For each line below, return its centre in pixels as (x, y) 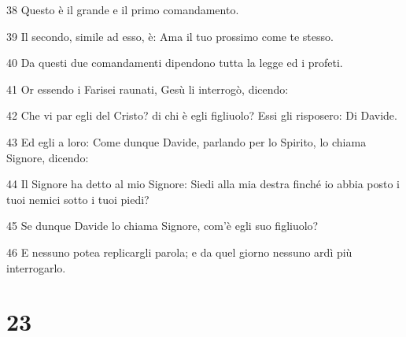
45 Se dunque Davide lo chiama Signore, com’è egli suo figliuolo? (162, 226)
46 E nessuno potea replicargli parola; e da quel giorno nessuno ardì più (179, 252)
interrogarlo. (36, 267)
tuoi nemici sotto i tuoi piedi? (78, 199)
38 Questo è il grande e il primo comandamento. (123, 9)
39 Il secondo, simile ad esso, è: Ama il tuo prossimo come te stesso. (170, 36)
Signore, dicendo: (48, 157)
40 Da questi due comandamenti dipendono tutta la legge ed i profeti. (175, 63)
